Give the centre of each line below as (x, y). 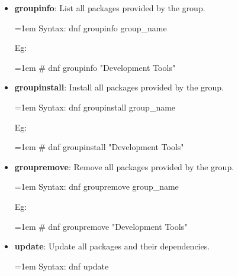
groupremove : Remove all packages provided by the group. (124, 166)
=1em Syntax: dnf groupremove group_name (97, 186)
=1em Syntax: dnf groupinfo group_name (91, 27)
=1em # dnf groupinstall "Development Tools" (99, 147)
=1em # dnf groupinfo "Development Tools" (95, 67)
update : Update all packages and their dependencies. (112, 246)
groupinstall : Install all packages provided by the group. (119, 87)
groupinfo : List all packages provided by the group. (110, 8)
